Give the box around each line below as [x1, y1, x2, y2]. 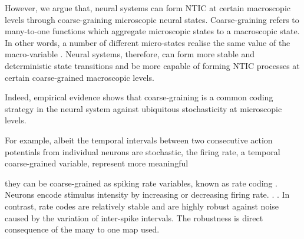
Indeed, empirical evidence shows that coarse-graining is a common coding [5, 91, 273, 103]
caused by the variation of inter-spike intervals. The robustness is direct [5, 211, 263, 224]
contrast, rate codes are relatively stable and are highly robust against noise [5, 199, 279, 212]
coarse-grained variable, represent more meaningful [5, 157, 189, 169]
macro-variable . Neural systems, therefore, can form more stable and [5, 48, 255, 60]
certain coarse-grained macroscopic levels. [5, 71, 154, 83]
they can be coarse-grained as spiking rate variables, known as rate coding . [5, 176, 277, 189]
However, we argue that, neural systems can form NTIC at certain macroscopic [5, 2, 291, 14]
